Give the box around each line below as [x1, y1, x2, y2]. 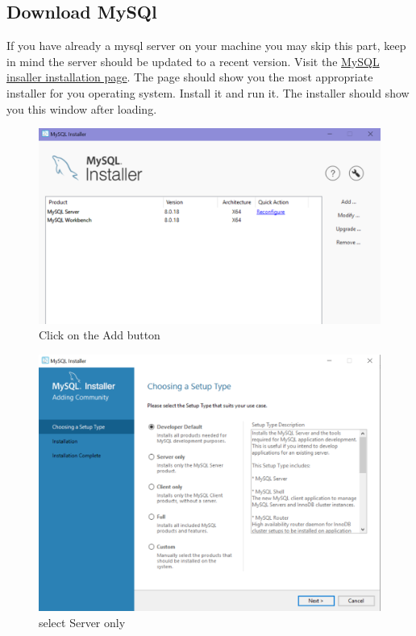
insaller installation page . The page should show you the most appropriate [6, 69, 373, 85]
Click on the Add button [39, 326, 160, 343]
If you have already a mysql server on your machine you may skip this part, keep [6, 37, 406, 54]
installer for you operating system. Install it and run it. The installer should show [6, 84, 410, 101]
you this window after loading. [6, 100, 157, 117]
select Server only [39, 614, 126, 630]
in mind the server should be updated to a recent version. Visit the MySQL [6, 52, 380, 69]
